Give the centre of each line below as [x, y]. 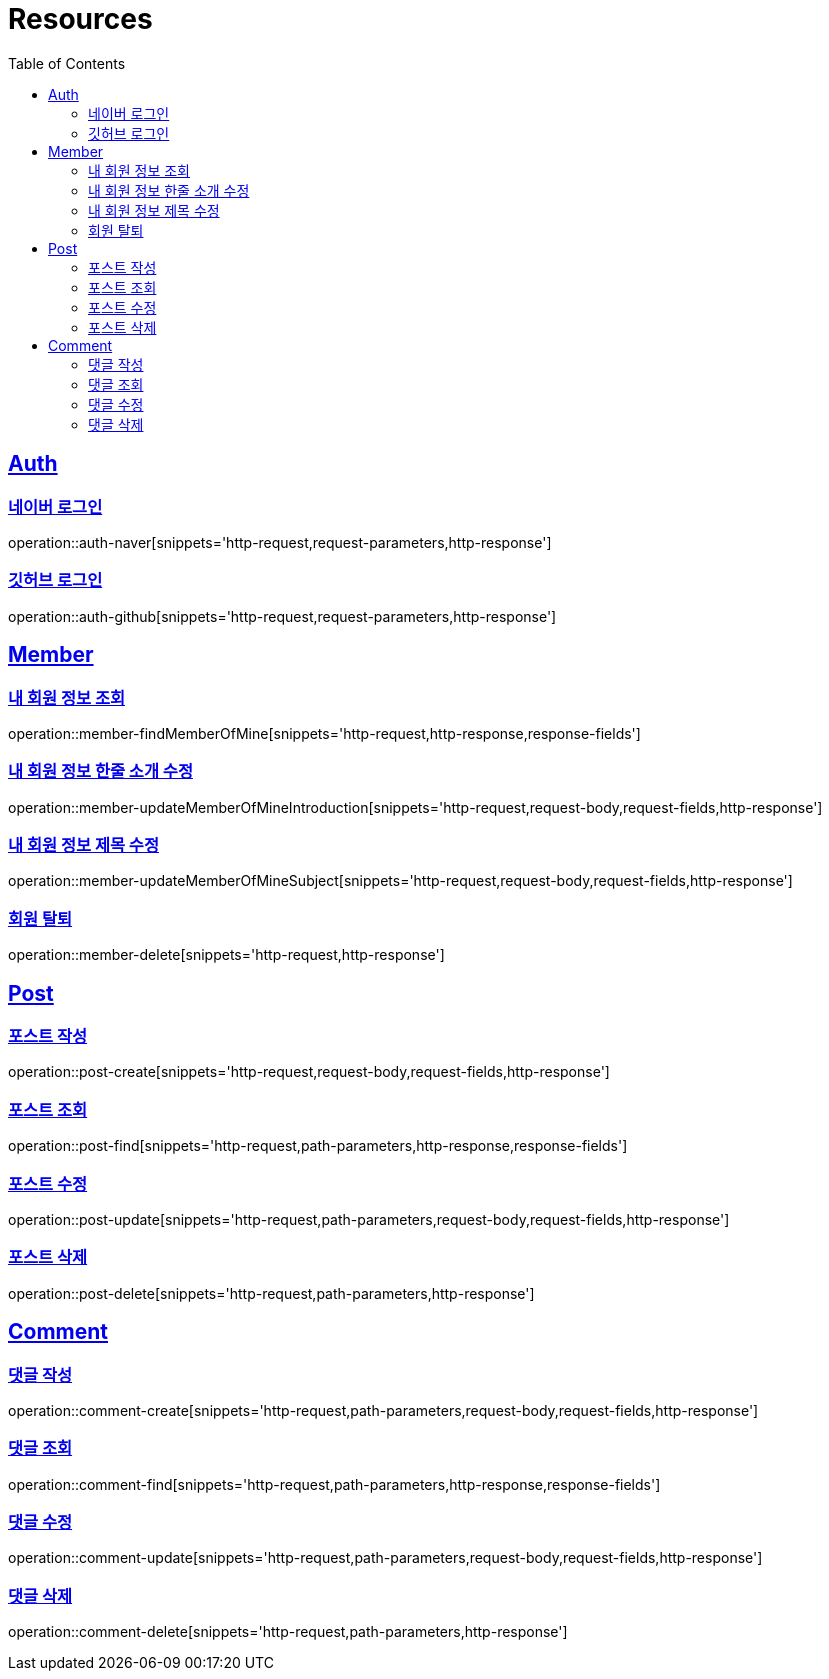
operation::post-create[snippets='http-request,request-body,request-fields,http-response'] [309, 1072]
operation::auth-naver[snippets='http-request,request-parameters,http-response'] [280, 542]
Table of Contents [67, 63]
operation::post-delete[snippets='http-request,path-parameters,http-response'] [271, 1293]
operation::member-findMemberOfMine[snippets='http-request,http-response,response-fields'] [324, 733]
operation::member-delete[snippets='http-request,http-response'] [226, 955]
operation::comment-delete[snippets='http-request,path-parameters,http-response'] [288, 1632]
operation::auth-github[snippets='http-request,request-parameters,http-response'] [282, 616]
